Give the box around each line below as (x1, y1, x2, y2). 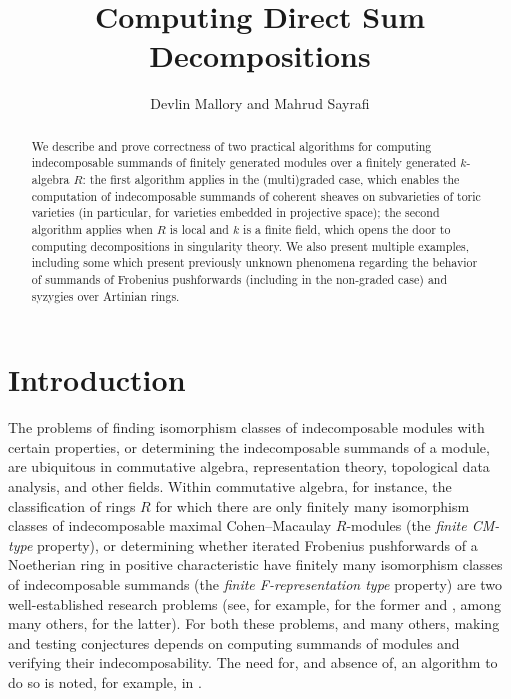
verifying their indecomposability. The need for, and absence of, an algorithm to (8, 652, 498, 673)
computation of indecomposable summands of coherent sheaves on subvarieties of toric (31, 187, 481, 204)
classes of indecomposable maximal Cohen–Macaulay (8, 515, 332, 536)
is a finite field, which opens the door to (243, 220, 451, 237)
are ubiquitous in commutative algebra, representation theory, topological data (8, 456, 490, 477)
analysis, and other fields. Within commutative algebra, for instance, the (8, 475, 452, 496)
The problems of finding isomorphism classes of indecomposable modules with (8, 417, 485, 438)
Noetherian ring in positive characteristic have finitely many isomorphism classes (8, 554, 503, 575)
